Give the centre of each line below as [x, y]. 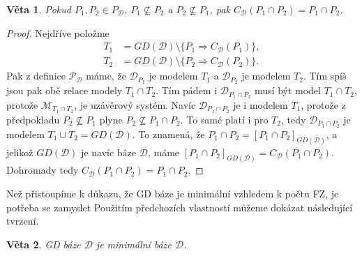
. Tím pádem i [187, 90]
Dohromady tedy [43, 170]
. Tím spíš [325, 76]
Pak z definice [36, 76]
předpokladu [33, 119]
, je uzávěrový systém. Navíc [135, 104]
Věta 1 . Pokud [39, 9]
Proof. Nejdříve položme [58, 32]
